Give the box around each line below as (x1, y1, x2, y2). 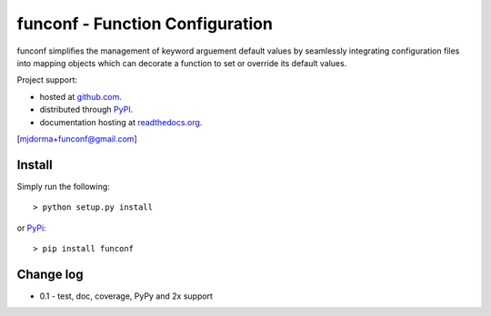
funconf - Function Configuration (16, 14, 273, 34)
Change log (16, 266, 84, 281)
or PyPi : (16, 222, 46, 233)
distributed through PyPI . (39, 104, 134, 115)
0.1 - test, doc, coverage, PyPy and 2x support (39, 291, 214, 301)
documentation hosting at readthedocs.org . (39, 116, 203, 127)
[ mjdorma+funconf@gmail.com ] (16, 133, 137, 144)
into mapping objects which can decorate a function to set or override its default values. (16, 57, 347, 68)
